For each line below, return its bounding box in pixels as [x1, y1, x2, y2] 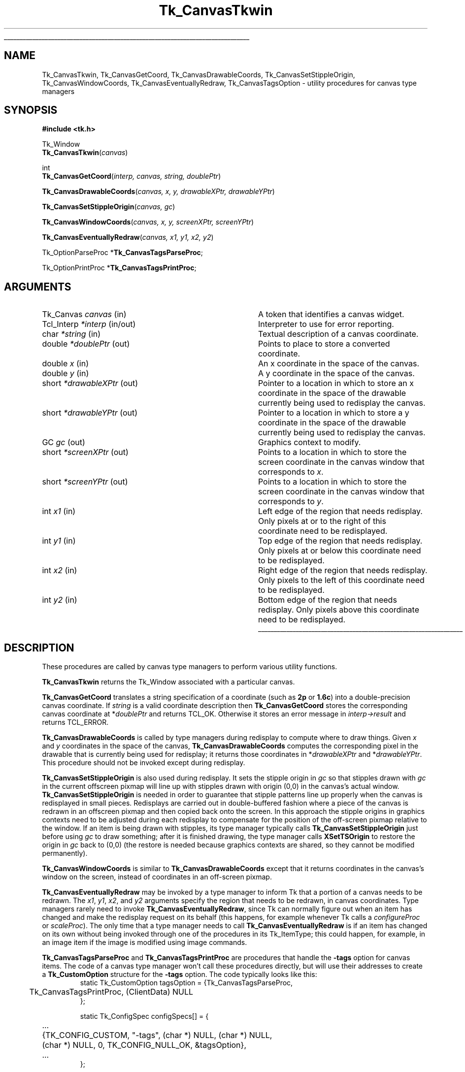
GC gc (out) [42, 437, 85, 448]
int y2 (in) [42, 595, 77, 605]
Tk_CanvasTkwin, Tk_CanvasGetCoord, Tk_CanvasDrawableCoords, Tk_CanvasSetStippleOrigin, [42, 70, 355, 79]
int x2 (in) [42, 565, 77, 576]
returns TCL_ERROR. [42, 718, 109, 727]
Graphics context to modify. [258, 437, 361, 448]
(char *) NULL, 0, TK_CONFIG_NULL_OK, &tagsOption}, [42, 1040, 246, 1050]
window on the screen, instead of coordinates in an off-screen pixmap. [42, 873, 272, 881]
